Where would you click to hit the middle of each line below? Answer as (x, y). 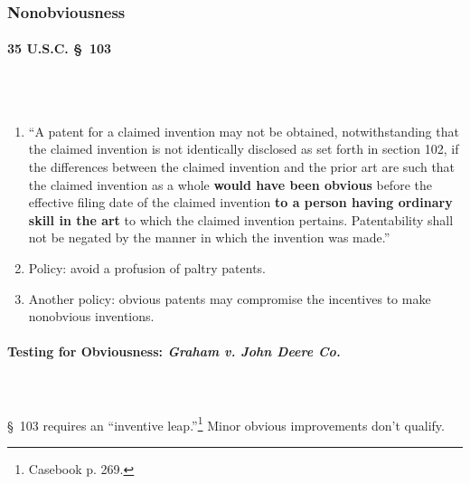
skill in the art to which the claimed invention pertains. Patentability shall (241, 219)
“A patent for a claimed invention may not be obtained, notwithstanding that (244, 131)
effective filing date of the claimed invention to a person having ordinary (240, 202)
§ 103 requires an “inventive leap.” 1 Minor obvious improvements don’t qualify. (226, 423)
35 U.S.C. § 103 (60, 48)
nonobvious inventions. (91, 316)
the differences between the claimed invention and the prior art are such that (242, 167)
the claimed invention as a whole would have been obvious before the (230, 184)
